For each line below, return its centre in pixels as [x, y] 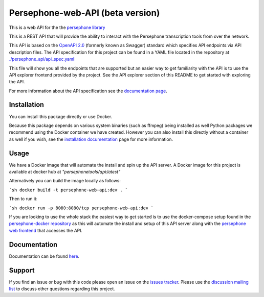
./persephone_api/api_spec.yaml [42, 59]
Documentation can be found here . [44, 256]
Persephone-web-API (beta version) [84, 13]
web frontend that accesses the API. [46, 230]
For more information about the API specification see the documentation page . [88, 91]
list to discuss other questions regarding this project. [62, 289]
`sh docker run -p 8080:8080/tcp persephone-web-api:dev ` [81, 208]
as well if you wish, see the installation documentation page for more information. [91, 139]
